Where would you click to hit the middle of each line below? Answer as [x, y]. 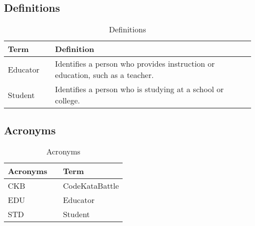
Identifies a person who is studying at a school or [139, 89]
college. [67, 100]
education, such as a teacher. [104, 75]
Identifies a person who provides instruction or [135, 64]
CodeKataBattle [91, 186]
